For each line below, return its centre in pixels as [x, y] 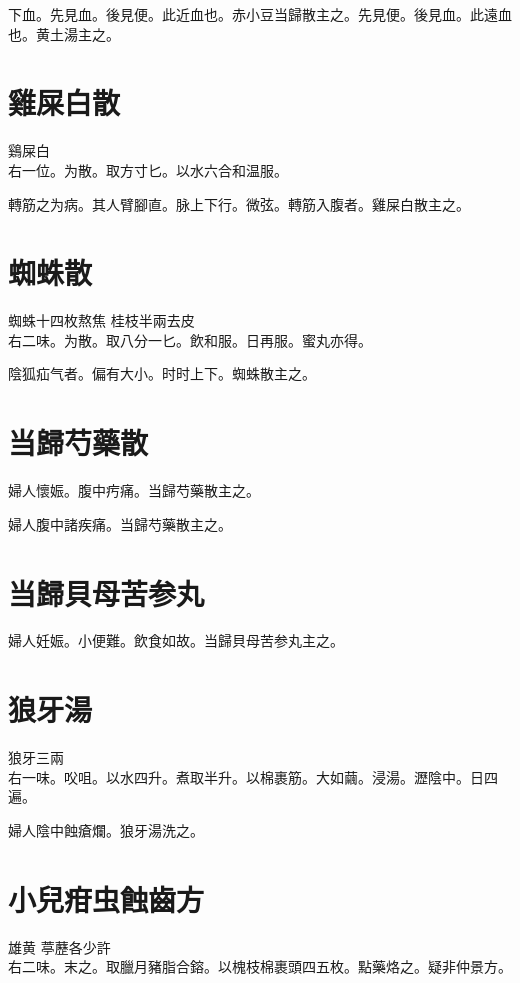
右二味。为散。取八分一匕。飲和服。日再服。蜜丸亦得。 [190, 339]
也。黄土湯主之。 [64, 33]
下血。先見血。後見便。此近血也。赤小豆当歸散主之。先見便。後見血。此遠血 [260, 14]
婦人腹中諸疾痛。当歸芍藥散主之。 [120, 523]
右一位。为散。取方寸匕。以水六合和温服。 [148, 169]
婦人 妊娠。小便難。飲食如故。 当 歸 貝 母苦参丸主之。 [176, 640]
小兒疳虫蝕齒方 [106, 898]
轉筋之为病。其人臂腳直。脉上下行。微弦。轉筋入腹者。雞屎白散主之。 [239, 203]
